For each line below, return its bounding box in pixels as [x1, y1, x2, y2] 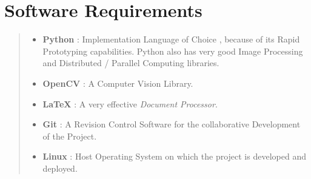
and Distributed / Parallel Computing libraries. [42, 56, 219, 69]
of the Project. [42, 129, 97, 142]
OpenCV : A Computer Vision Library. [42, 76, 193, 89]
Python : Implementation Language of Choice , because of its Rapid [42, 33, 300, 46]
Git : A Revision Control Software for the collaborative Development [42, 118, 301, 130]
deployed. [42, 161, 78, 174]
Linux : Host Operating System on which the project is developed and [42, 150, 306, 163]
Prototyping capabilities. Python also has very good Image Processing [42, 44, 303, 57]
